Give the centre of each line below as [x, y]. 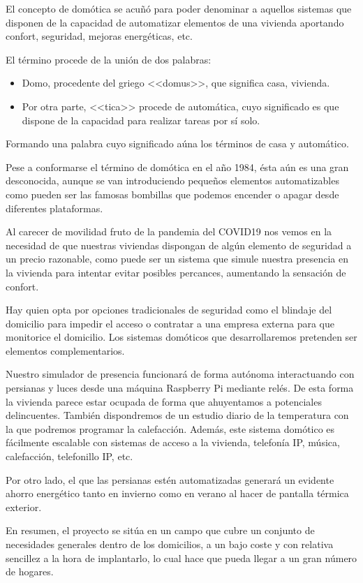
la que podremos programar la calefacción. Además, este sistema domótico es [170, 428]
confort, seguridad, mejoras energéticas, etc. [99, 36]
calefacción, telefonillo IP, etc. [69, 456]
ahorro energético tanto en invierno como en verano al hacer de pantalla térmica [177, 493]
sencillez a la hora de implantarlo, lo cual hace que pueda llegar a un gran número [181, 558]
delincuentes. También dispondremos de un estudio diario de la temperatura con [177, 415]
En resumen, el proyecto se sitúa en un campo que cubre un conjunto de [160, 530]
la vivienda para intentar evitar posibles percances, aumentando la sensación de [176, 272]
